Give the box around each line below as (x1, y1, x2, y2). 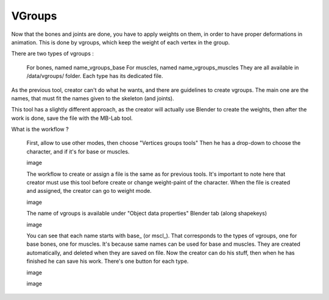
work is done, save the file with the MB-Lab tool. (11, 114, 133, 122)
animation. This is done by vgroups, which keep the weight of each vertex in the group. (11, 38, 230, 46)
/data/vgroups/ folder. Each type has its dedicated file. (26, 72, 164, 80)
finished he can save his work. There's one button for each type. (26, 257, 189, 265)
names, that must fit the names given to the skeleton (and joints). (11, 94, 174, 102)
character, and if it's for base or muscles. (26, 148, 130, 155)
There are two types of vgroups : (11, 50, 94, 57)
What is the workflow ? (11, 125, 69, 133)
